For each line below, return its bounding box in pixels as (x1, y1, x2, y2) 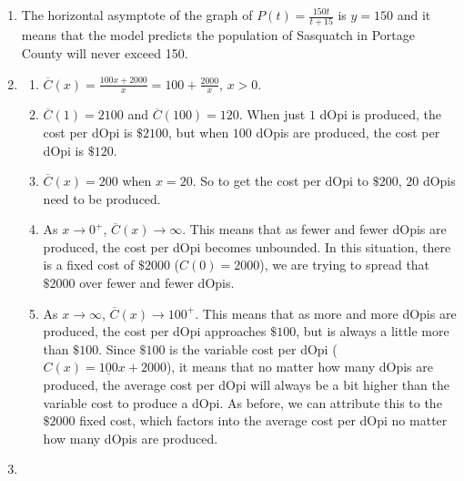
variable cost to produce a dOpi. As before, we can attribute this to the (43, 393, 442, 412)
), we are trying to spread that (259, 255, 430, 274)
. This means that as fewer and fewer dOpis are (182, 220, 447, 239)
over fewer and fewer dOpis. (79, 273, 235, 292)
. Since (98, 339, 136, 358)
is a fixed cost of (43, 255, 135, 274)
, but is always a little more (296, 322, 449, 341)
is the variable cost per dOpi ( (169, 339, 338, 358)
